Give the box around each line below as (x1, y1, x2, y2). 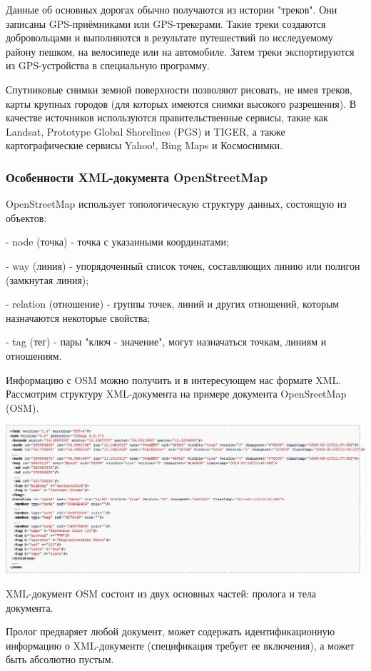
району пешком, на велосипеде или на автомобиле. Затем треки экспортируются (6, 44, 355, 59)
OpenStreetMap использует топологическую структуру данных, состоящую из (6, 196, 347, 211)
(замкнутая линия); (6, 272, 89, 287)
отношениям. (6, 348, 62, 363)
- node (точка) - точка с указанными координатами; (6, 234, 229, 249)
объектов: (6, 210, 47, 225)
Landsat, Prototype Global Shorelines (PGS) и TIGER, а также (6, 123, 285, 138)
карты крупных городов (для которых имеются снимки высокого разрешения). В (6, 96, 356, 111)
